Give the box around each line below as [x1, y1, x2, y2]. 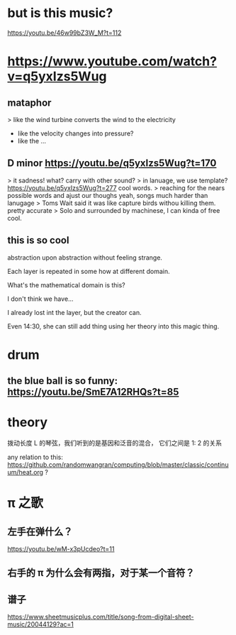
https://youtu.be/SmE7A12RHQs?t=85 [7, 386, 179, 398]
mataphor [7, 96, 52, 109]
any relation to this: [7, 453, 64, 462]
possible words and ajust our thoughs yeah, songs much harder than [7, 191, 208, 199]
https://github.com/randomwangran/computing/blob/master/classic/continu [7, 460, 229, 469]
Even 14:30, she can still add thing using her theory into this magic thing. [7, 321, 220, 331]
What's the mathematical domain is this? [7, 280, 125, 289]
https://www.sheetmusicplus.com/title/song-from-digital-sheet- [7, 612, 194, 622]
